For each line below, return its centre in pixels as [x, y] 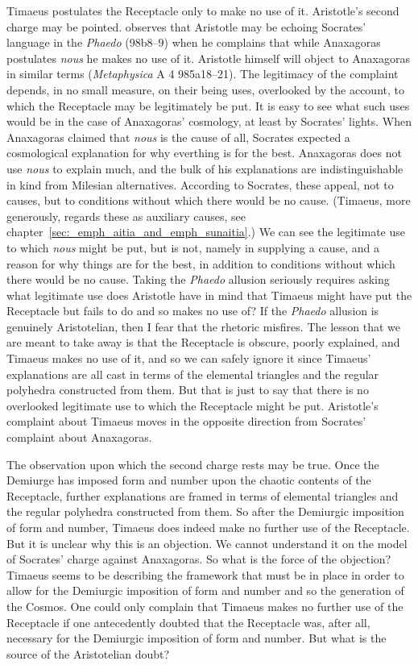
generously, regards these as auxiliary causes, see [126, 216]
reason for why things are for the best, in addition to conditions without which [201, 263]
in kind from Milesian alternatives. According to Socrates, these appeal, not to [200, 184]
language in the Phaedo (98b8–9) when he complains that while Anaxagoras [194, 42]
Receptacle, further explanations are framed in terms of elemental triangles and [203, 495]
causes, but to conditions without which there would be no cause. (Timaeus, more [209, 200]
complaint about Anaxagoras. [79, 437]
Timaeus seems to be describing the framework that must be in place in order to [205, 574]
